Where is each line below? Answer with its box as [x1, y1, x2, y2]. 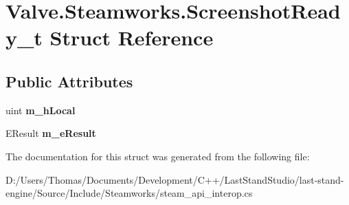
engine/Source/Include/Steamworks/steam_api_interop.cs [5, 186, 253, 200]
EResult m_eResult [5, 126, 96, 140]
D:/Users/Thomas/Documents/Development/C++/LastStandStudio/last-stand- [5, 172, 344, 186]
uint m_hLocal [5, 102, 76, 117]
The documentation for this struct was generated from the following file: [5, 149, 310, 163]
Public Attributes [5, 70, 133, 91]
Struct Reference [49, 23, 214, 52]
